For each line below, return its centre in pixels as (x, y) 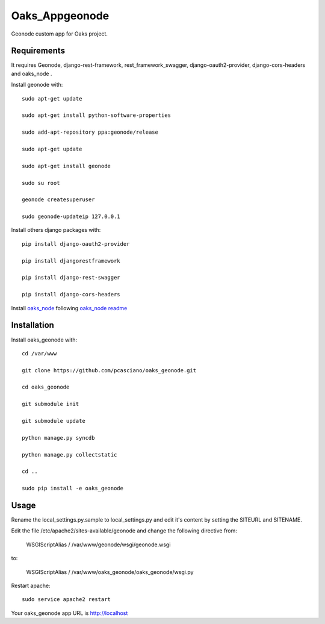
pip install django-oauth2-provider (76, 244)
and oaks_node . (32, 73)
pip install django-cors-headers (71, 295)
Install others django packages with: (56, 230)
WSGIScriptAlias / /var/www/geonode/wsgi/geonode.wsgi (98, 544)
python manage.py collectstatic (70, 454)
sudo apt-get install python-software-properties (97, 115)
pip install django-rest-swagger (71, 278)
